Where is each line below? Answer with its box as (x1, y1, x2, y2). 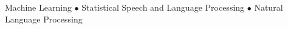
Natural (254, 1, 283, 13)
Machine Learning (5, 1, 72, 13)
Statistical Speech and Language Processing (81, 1, 245, 13)
